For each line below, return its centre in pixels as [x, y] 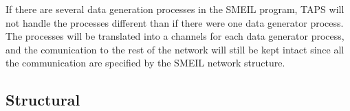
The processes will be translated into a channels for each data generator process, [175, 36]
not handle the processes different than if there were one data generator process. [175, 22]
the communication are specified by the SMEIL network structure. [145, 63]
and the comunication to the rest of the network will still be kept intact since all [175, 49]
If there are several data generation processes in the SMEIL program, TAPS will [175, 9]
